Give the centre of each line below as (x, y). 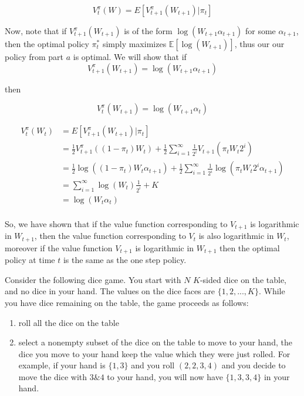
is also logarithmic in (236, 236)
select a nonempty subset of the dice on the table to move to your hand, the (155, 342)
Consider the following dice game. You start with (93, 279)
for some (260, 31)
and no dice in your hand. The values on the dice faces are (110, 291)
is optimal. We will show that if (130, 56)
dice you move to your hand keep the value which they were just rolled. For (154, 353)
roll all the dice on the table (69, 322)
